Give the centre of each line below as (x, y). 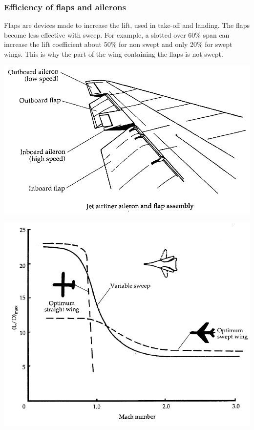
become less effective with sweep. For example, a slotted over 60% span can (117, 34)
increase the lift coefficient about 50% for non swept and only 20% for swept (118, 44)
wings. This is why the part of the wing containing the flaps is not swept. (114, 54)
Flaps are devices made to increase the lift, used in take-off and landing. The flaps (127, 25)
